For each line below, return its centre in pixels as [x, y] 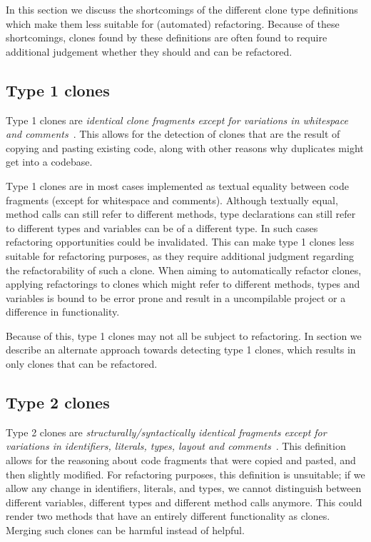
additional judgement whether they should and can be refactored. [149, 51]
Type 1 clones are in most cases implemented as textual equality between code [177, 185]
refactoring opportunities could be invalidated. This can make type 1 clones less [180, 242]
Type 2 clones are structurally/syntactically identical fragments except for [166, 432]
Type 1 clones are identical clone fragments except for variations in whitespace [177, 120]
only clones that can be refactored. [82, 364]
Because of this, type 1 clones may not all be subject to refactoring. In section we [184, 335]
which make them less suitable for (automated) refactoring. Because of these [173, 23]
